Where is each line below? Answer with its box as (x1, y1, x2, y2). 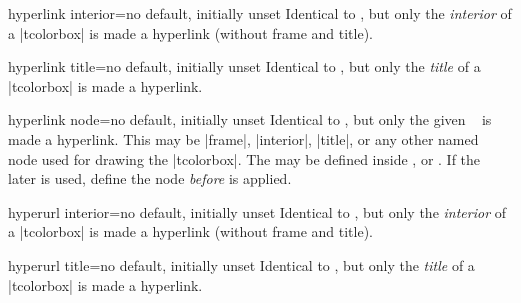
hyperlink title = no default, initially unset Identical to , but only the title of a (8, 56, 481, 77)
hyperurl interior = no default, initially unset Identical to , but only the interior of (8, 201, 507, 222)
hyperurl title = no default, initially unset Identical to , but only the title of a (8, 254, 475, 275)
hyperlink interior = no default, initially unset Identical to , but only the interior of (8, 3, 512, 23)
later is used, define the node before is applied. (8, 168, 292, 189)
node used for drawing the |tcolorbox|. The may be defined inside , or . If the (8, 148, 481, 169)
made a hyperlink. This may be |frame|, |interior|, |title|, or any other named (8, 128, 479, 149)
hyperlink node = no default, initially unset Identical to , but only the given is (8, 109, 492, 130)
